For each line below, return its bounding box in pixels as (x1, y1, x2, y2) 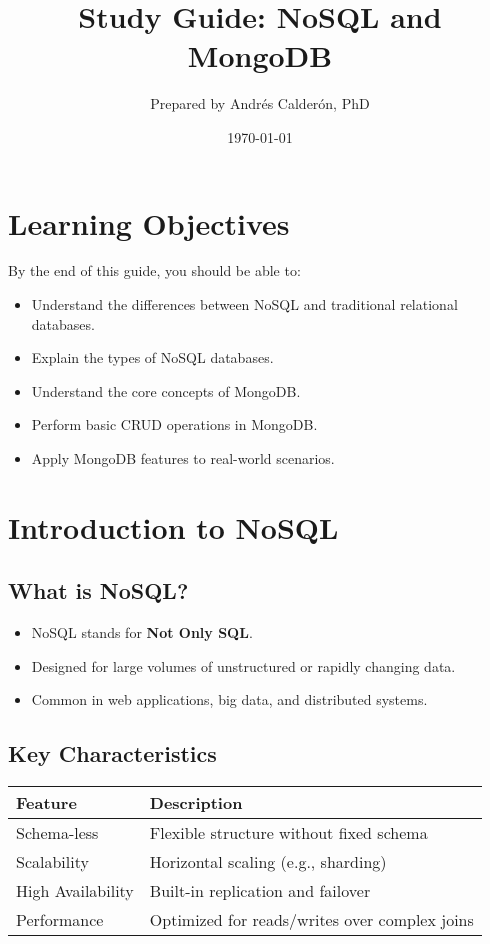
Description (149, 791, 243, 815)
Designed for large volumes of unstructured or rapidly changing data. (31, 655, 456, 676)
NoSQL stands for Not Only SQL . (31, 622, 253, 643)
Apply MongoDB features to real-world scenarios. (31, 448, 335, 468)
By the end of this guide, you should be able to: (8, 260, 301, 281)
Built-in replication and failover (149, 879, 371, 903)
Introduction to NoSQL (8, 506, 339, 547)
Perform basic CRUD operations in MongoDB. (31, 414, 318, 435)
